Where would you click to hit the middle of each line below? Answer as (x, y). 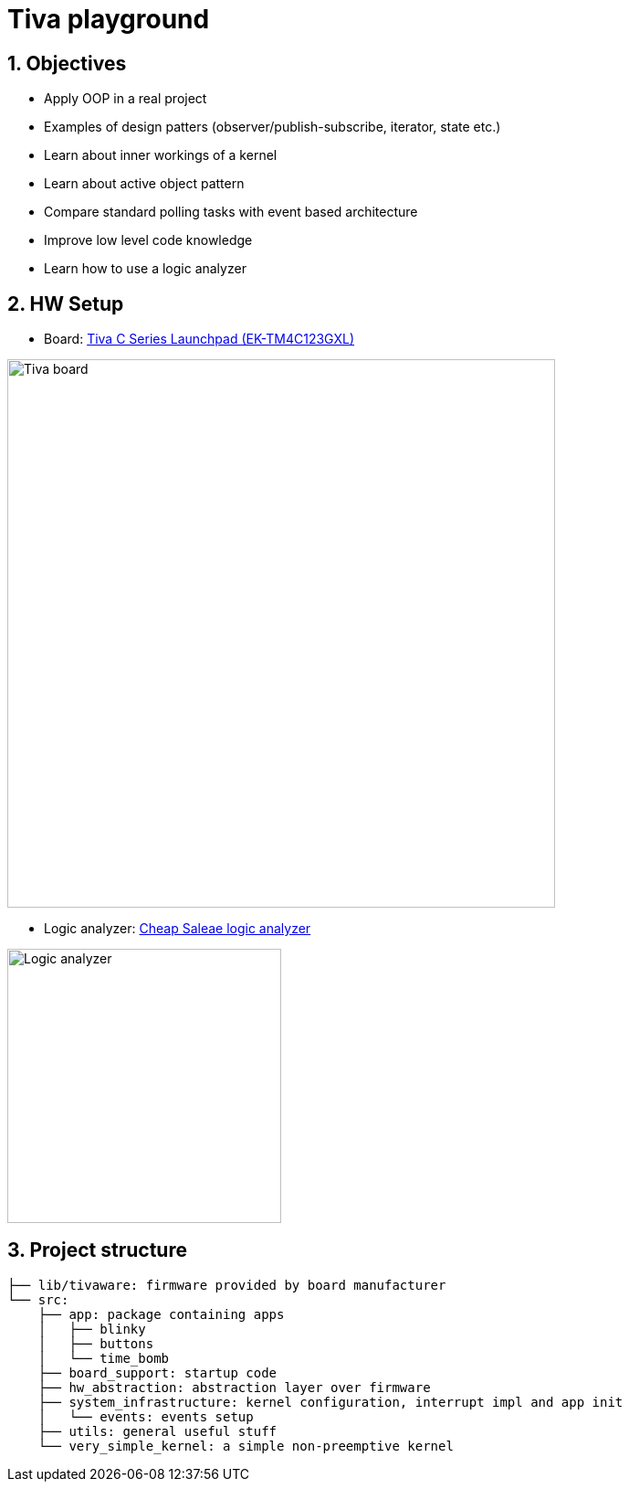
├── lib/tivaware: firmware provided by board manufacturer (227, 1285)
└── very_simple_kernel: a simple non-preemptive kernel (246, 1446)
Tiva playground (109, 19)
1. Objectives (67, 63)
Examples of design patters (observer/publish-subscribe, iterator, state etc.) (273, 127)
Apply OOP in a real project (126, 99)
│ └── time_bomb (104, 1358)
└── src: (38, 1299)
